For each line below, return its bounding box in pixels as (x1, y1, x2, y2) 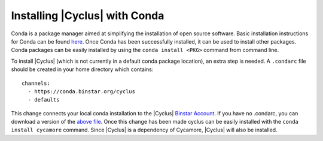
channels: (22, 79, 50, 87)
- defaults (28, 96, 60, 103)
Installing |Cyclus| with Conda (11, 9, 164, 22)
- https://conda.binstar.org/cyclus (28, 88, 136, 95)
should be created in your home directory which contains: (11, 66, 154, 73)
